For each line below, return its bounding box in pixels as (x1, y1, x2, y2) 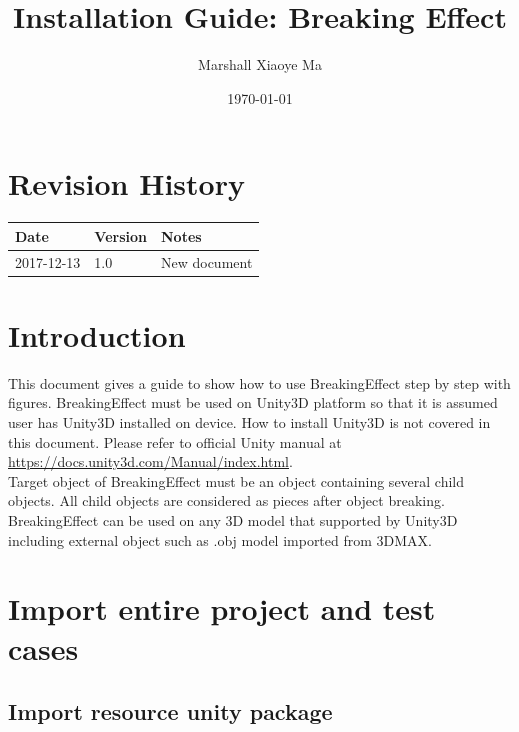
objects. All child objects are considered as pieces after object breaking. (8, 490, 445, 511)
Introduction (8, 314, 186, 355)
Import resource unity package (8, 696, 333, 727)
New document (160, 251, 253, 272)
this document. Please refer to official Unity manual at (8, 431, 342, 452)
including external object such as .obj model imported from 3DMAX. (8, 529, 433, 550)
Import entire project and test (8, 588, 436, 629)
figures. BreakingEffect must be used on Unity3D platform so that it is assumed (8, 392, 498, 413)
